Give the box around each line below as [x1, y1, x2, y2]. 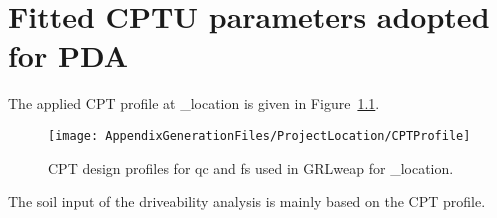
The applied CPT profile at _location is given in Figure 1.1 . [8, 93, 380, 114]
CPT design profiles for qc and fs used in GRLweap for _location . [48, 157, 454, 178]
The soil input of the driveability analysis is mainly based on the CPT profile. [8, 191, 486, 212]
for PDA [8, 35, 129, 76]
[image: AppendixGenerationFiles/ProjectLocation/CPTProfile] [48, 128, 471, 143]
